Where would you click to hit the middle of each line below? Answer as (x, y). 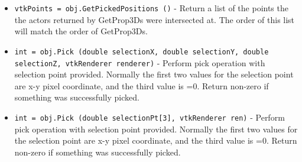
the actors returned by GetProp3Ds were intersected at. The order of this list (155, 19)
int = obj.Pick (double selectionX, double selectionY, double (142, 52)
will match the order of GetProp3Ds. (81, 31)
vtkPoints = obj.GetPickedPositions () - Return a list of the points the (151, 8)
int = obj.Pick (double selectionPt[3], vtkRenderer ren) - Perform (150, 117)
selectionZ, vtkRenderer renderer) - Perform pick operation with (140, 62)
